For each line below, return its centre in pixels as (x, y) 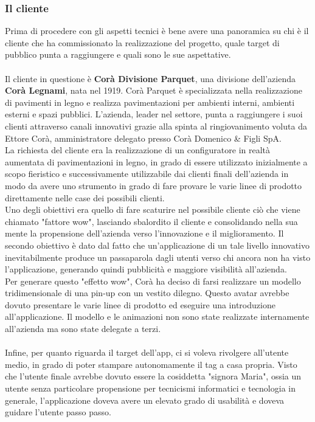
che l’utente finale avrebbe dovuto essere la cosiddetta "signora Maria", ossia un (153, 376)
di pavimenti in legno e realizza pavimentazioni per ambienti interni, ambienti (150, 102)
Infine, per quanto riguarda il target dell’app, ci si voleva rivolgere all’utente (147, 352)
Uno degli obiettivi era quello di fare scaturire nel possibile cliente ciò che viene (153, 209)
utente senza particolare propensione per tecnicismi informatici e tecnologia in (150, 388)
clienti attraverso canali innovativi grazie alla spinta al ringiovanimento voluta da (156, 126)
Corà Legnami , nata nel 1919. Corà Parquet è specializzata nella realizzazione (154, 90)
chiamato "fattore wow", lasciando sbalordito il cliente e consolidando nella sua (151, 221)
